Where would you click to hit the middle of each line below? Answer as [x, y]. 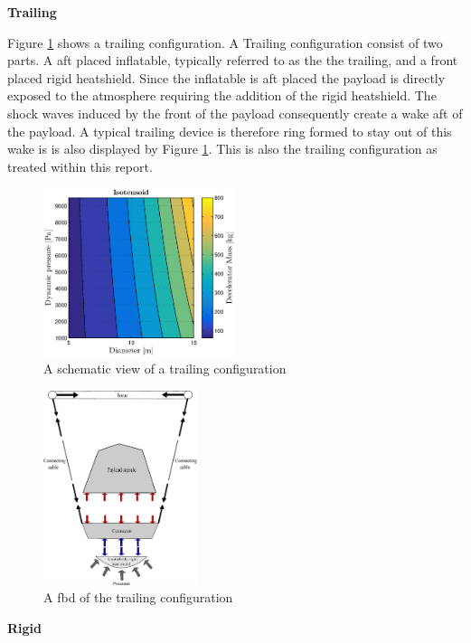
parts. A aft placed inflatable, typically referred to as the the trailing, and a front [233, 60]
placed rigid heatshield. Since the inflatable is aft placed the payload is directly [226, 77]
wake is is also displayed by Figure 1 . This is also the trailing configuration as [222, 149]
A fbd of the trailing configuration [138, 597]
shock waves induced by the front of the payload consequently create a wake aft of [235, 113]
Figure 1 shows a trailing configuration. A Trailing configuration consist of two [225, 42]
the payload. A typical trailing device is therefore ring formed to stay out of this [230, 131]
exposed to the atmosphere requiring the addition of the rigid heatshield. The [222, 95]
